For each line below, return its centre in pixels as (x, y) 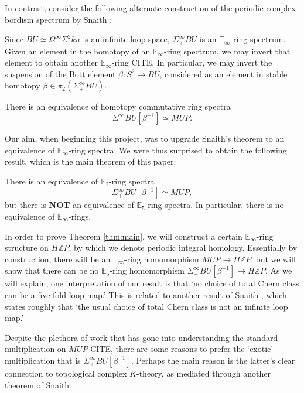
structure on (27, 247)
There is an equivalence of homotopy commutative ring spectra (118, 106)
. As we (279, 270)
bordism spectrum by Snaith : (59, 19)
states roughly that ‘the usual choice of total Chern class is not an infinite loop (146, 306)
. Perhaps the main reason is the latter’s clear (213, 360)
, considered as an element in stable (223, 74)
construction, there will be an (58, 259)
